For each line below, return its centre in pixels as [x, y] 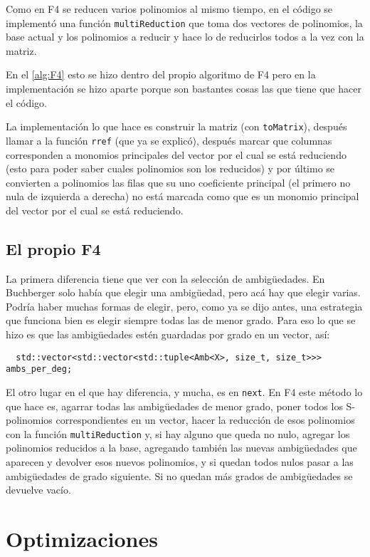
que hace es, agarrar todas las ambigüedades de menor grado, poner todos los [174, 406]
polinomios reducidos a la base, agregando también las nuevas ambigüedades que [181, 448]
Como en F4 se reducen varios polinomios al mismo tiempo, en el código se [169, 9]
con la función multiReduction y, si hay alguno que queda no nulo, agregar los [178, 433]
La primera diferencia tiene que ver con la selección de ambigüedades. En [165, 278]
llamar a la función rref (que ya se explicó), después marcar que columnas [169, 140]
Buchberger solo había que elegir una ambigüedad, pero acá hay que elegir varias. [183, 292]
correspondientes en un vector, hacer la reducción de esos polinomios [205, 420]
